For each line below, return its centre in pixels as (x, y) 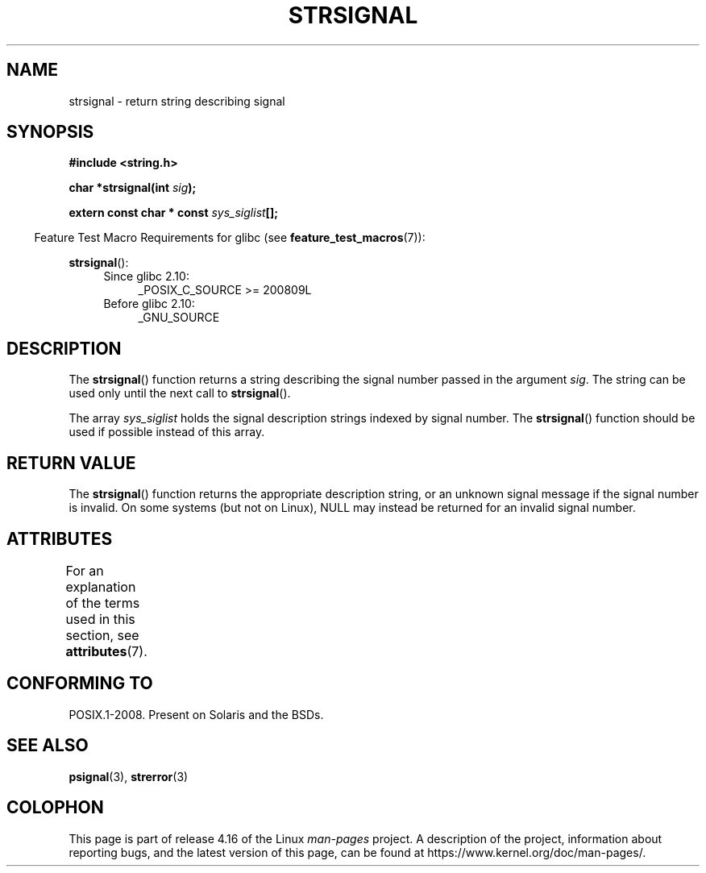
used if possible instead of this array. (167, 432)
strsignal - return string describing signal (177, 101)
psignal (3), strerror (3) (129, 776)
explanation (101, 586)
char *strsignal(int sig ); (133, 188)
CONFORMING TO (80, 684)
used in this (100, 619)
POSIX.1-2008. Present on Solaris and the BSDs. (196, 714)
